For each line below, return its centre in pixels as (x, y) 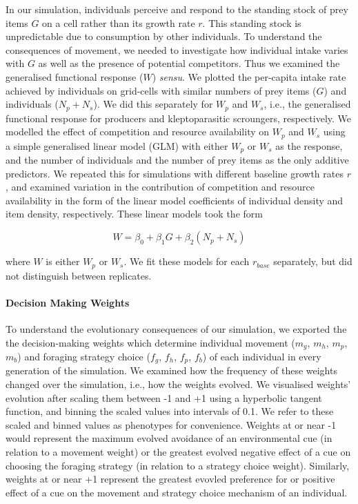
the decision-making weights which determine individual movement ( (150, 342)
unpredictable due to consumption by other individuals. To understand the (164, 36)
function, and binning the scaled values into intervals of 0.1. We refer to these (170, 411)
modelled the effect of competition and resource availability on (138, 132)
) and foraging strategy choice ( (84, 356)
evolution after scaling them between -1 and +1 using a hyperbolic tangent (164, 397)
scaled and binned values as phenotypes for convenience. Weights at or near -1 (171, 424)
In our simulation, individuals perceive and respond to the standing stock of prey (177, 9)
